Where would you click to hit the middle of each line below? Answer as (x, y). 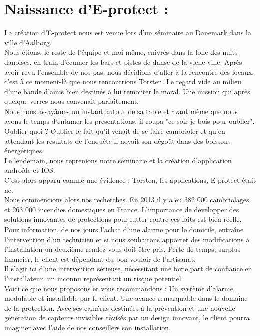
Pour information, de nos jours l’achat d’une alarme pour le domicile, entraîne (124, 229)
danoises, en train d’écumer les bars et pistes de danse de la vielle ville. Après (123, 62)
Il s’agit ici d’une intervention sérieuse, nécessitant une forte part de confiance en (128, 268)
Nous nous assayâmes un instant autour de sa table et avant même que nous (121, 111)
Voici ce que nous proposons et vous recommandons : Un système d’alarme (119, 288)
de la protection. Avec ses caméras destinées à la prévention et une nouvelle (120, 308)
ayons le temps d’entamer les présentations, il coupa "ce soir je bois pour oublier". (129, 121)
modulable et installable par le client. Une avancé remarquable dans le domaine (126, 298)
